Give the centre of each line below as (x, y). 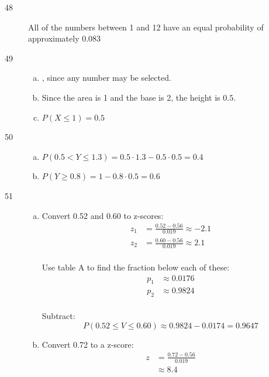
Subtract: (58, 316)
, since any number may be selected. (106, 78)
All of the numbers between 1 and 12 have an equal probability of (146, 27)
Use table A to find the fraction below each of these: (136, 267)
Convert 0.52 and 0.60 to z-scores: (103, 215)
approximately (54, 38)
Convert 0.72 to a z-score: (88, 344)
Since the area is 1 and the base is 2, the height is (131, 97)
